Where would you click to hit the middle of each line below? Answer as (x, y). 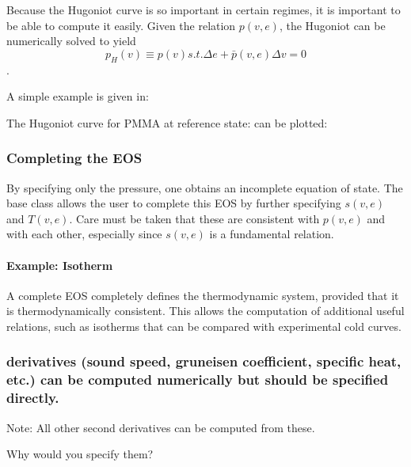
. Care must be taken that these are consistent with (194, 218)
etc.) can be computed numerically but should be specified (198, 380)
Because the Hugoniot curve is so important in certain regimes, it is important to (204, 9)
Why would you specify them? (80, 454)
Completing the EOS (74, 158)
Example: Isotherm (60, 265)
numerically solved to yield (71, 41)
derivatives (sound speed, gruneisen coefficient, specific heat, (204, 361)
